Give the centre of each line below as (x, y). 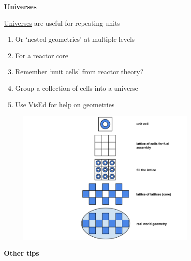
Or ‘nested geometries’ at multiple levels (75, 39)
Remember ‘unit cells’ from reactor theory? (79, 72)
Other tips (22, 253)
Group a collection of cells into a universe (77, 88)
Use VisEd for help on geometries (65, 104)
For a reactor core (42, 55)
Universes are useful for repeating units (62, 23)
